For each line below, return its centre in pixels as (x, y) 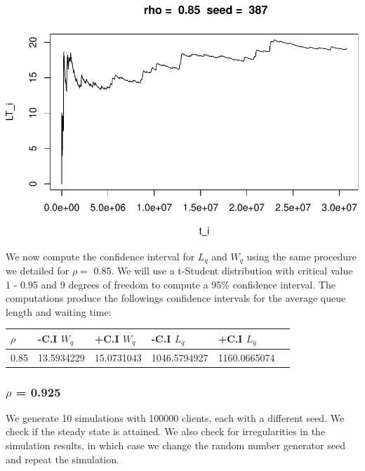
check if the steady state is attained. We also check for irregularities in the (166, 431)
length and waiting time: (59, 311)
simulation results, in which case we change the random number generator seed (175, 445)
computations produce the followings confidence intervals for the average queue (176, 298)
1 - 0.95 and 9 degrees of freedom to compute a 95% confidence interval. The (171, 284)
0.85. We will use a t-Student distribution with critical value (223, 270)
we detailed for (38, 270)
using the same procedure (301, 256)
